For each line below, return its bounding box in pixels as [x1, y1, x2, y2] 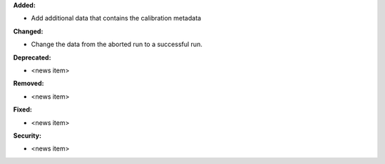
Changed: [13, 27, 43, 35]
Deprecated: [13, 53, 51, 62]
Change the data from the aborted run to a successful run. [31, 40, 202, 49]
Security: [13, 131, 42, 140]
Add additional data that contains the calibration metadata [31, 14, 202, 23]
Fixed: [13, 105, 32, 114]
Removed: [13, 79, 44, 88]
